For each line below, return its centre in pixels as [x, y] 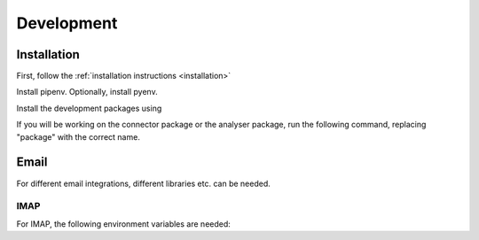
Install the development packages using [89, 108]
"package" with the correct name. [79, 136]
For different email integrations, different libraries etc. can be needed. [143, 183]
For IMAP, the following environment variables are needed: [123, 224]
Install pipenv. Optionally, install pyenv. [87, 92]
